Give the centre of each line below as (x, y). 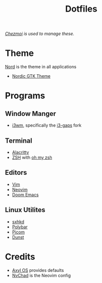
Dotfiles (81, 9)
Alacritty (20, 152)
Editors (16, 173)
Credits (20, 257)
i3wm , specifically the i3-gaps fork (47, 125)
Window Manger (31, 113)
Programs (25, 96)
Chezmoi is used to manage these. (40, 34)
